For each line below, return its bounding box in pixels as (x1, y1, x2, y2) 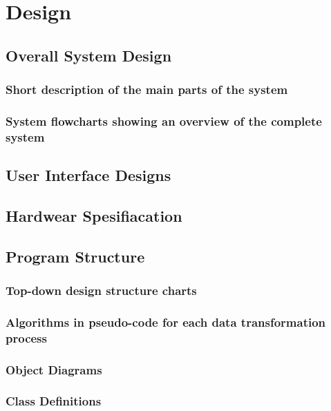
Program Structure (6, 245, 145, 267)
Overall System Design (6, 44, 172, 66)
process (6, 329, 47, 346)
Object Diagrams (6, 361, 102, 378)
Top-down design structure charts (6, 282, 197, 299)
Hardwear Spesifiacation (6, 204, 182, 226)
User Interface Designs (6, 164, 171, 186)
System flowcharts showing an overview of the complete (6, 112, 322, 129)
